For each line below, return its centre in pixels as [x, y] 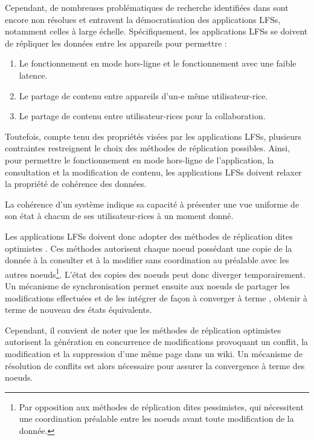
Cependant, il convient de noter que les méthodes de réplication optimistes [143, 330]
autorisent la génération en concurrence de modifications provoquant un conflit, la [157, 342]
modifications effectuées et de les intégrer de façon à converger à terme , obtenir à [156, 297]
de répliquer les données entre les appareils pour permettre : [116, 43]
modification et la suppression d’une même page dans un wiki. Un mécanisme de [154, 353]
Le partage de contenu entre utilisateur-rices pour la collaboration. [142, 116]
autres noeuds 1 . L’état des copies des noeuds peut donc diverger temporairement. [155, 273]
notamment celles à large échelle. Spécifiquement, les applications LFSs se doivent [156, 31]
